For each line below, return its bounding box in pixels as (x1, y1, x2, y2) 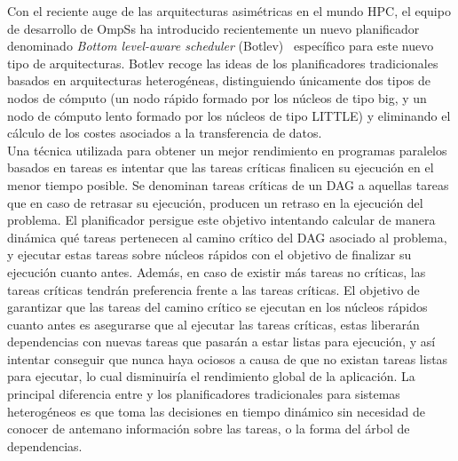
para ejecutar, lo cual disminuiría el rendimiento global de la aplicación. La (7, 367, 415, 385)
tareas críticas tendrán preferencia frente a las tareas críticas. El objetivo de (7, 280, 420, 298)
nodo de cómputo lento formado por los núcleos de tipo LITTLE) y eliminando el (7, 106, 451, 124)
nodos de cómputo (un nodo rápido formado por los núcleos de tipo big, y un (7, 88, 427, 107)
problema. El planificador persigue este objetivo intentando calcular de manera (7, 211, 436, 229)
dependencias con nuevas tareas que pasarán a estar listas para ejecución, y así (7, 332, 436, 351)
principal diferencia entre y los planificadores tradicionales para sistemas (7, 385, 400, 403)
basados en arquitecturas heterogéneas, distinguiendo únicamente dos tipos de (7, 71, 431, 90)
